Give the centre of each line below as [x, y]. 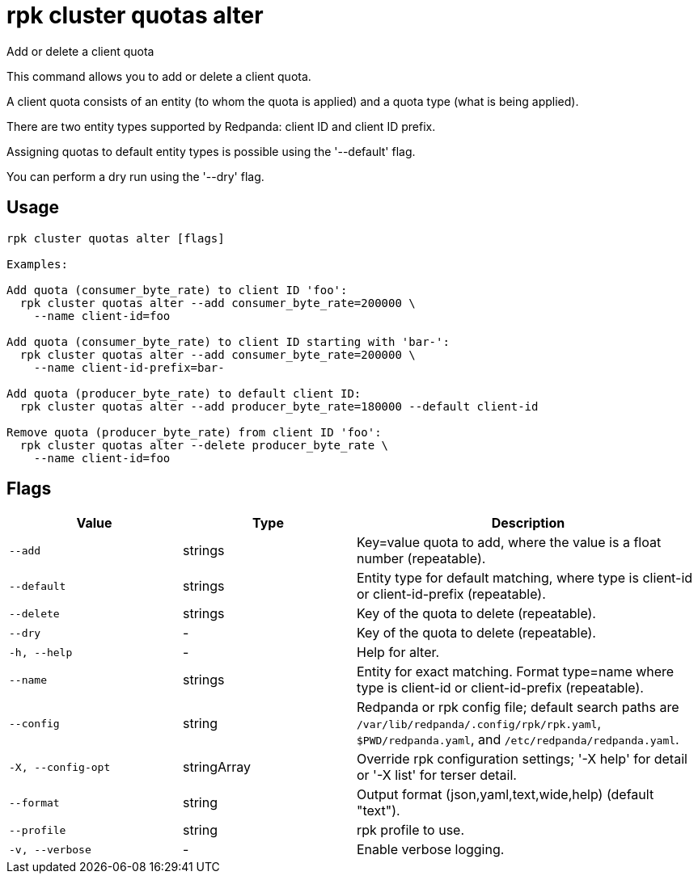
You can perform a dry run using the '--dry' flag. [135, 176]
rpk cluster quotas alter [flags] [116, 238]
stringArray [217, 767]
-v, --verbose [50, 849]
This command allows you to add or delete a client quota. [159, 76]
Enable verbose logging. [431, 850]
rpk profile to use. [411, 830]
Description [528, 523]
